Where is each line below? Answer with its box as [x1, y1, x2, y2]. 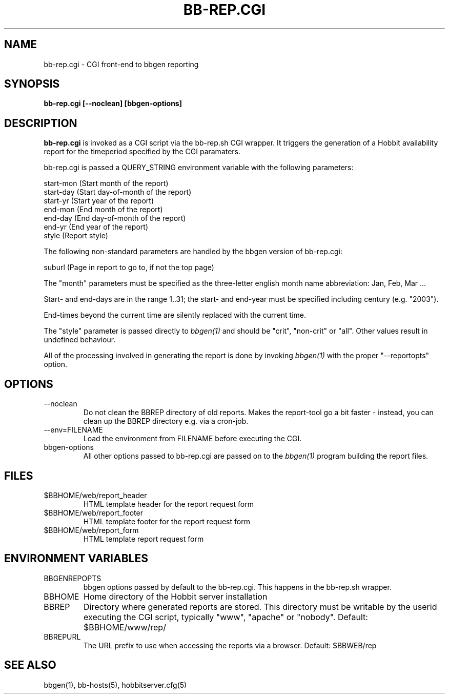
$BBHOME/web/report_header [44, 490, 147, 500]
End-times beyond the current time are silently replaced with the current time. [44, 311, 307, 320]
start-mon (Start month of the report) [44, 179, 169, 188]
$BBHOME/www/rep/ [84, 622, 166, 632]
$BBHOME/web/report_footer [44, 508, 143, 517]
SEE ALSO [4, 659, 56, 672]
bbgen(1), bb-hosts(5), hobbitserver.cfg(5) [44, 680, 187, 689]
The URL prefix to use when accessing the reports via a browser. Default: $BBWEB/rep [83, 641, 377, 650]
